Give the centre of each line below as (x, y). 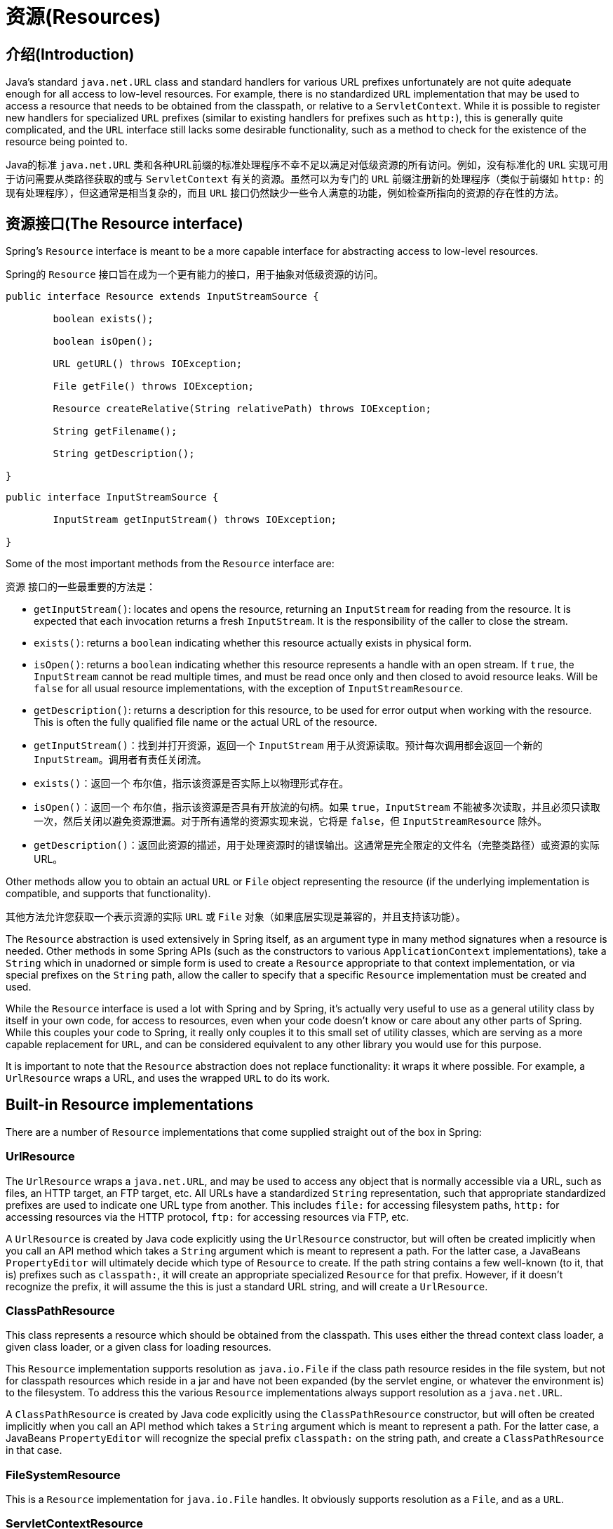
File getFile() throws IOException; (154, 386)
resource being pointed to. (67, 142)
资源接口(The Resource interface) (124, 223)
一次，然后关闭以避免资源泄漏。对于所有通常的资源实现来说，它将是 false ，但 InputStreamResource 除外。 (291, 821)
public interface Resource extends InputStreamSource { (162, 297)
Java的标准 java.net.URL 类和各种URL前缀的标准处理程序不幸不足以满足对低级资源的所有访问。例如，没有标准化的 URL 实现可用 (307, 165)
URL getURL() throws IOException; (148, 364)
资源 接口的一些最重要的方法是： (81, 587)
